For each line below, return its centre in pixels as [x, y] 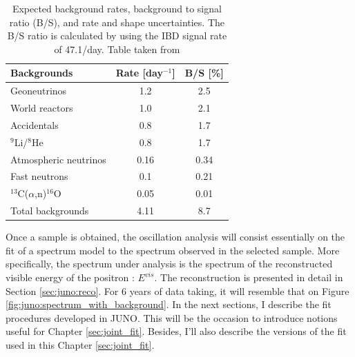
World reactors [42, 108]
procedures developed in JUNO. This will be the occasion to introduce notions [172, 317]
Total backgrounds [50, 211]
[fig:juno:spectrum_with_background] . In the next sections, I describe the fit [169, 304]
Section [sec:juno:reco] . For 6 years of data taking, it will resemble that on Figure [177, 290]
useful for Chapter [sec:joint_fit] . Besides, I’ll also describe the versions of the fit [176, 331]
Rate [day [139, 73]
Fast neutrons [39, 176]
